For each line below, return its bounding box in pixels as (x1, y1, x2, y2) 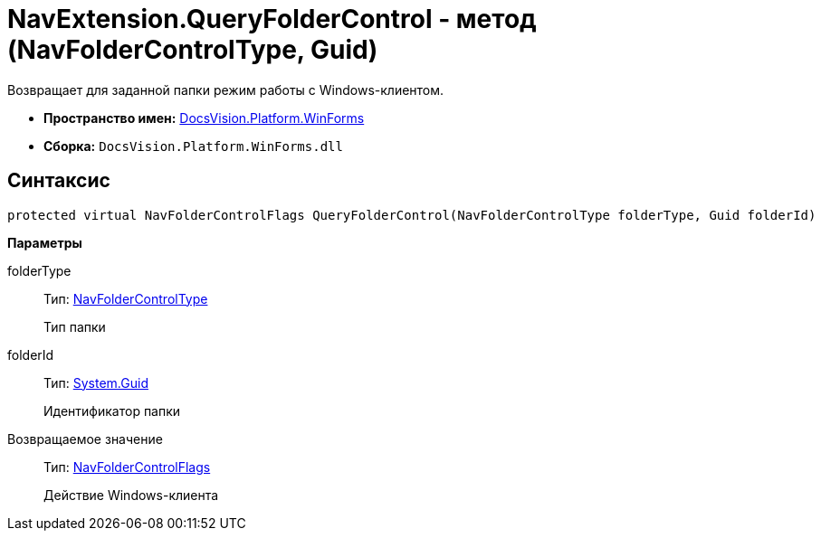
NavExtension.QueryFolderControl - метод (7, 4, 537, 34)
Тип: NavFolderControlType (43, 290, 208, 307)
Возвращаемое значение (7, 430, 163, 447)
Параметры (7, 234, 82, 250)
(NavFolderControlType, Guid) (7, 34, 378, 65)
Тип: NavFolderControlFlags (43, 458, 211, 475)
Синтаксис (7, 169, 110, 193)
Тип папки (43, 318, 106, 335)
